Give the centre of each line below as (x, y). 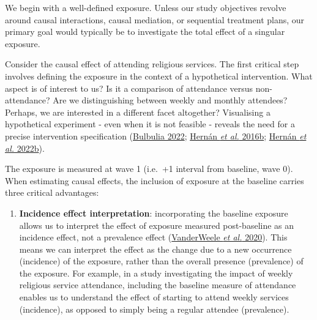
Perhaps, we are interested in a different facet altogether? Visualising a (138, 112)
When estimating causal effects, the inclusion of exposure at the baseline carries (155, 180)
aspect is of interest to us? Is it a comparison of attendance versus (129, 88)
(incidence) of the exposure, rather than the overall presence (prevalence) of (161, 261)
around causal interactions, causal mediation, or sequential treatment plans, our (155, 19)
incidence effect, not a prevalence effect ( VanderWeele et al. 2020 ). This (153, 237)
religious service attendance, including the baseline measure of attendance (158, 285)
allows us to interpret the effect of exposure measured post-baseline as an (157, 225)
